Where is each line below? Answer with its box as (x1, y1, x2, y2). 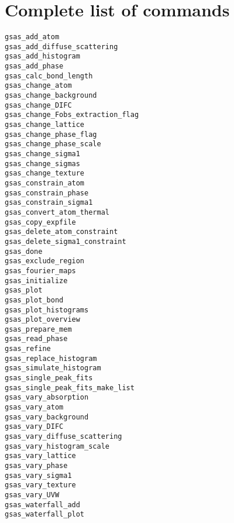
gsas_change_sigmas (5, 159, 80, 168)
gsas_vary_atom (5, 403, 64, 412)
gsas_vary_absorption (5, 393, 89, 402)
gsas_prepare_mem (5, 325, 72, 333)
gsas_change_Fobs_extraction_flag (5, 111, 139, 119)
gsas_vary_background (5, 412, 89, 421)
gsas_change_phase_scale (5, 140, 101, 149)
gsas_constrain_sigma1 (5, 198, 93, 207)
